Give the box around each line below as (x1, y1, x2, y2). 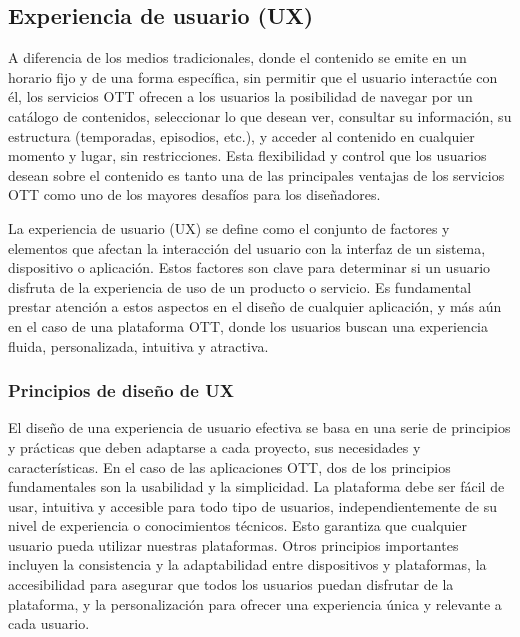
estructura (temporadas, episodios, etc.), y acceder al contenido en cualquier (8, 125, 475, 146)
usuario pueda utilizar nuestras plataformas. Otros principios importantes (8, 534, 459, 555)
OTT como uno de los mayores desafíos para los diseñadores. (8, 184, 381, 205)
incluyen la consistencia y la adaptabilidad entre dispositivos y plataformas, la (8, 554, 487, 575)
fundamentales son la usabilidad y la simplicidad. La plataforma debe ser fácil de (8, 476, 505, 497)
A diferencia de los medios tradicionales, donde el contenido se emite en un (8, 47, 467, 68)
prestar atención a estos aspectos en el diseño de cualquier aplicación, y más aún (8, 296, 502, 317)
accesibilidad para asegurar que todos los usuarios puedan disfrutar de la (8, 574, 454, 595)
